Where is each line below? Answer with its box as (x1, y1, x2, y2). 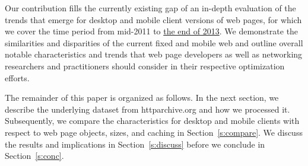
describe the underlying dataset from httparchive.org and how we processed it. (5, 103, 290, 115)
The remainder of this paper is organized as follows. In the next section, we (5, 91, 279, 104)
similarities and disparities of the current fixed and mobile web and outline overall (5, 36, 303, 49)
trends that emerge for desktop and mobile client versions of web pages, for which (5, 13, 302, 25)
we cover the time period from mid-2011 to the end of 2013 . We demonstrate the (5, 25, 299, 37)
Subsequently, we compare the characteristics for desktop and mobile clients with (5, 114, 300, 127)
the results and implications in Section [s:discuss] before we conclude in (5, 138, 265, 150)
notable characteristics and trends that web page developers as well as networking (5, 48, 303, 60)
